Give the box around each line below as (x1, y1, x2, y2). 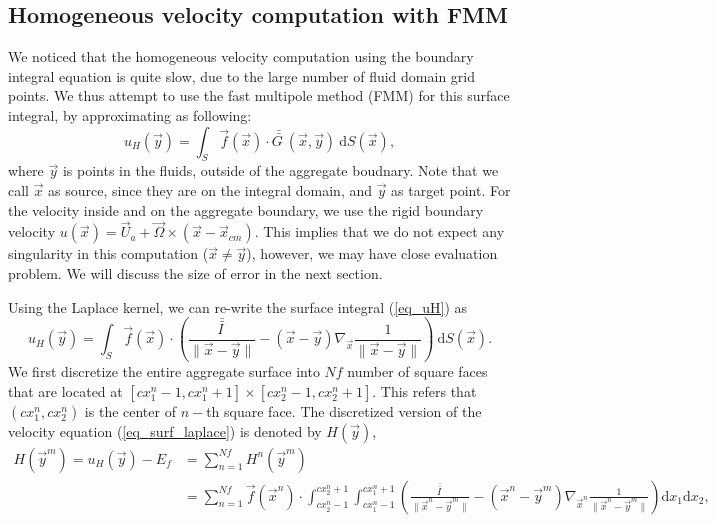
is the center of (84, 400, 176, 421)
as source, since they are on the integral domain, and (48, 179, 373, 200)
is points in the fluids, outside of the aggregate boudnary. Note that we (62, 160, 499, 181)
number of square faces (347, 361, 488, 382)
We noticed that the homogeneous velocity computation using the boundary (8, 46, 474, 67)
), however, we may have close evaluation (246, 243, 498, 264)
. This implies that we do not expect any (254, 221, 505, 242)
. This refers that (372, 380, 477, 401)
